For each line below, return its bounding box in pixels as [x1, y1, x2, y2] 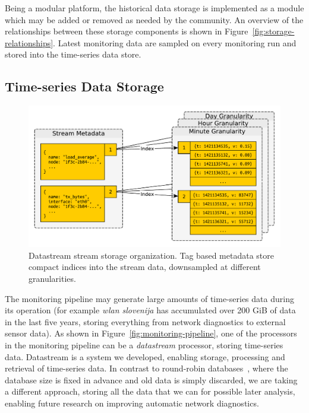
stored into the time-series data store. [5, 48, 141, 61]
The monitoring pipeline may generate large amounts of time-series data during [5, 292, 294, 304]
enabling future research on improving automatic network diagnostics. [5, 396, 259, 409]
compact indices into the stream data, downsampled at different [29, 260, 261, 273]
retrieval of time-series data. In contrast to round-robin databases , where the [5, 362, 288, 374]
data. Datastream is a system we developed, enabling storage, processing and [5, 350, 285, 363]
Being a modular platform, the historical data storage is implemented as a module [5, 2, 304, 14]
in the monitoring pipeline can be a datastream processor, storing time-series [5, 339, 283, 351]
